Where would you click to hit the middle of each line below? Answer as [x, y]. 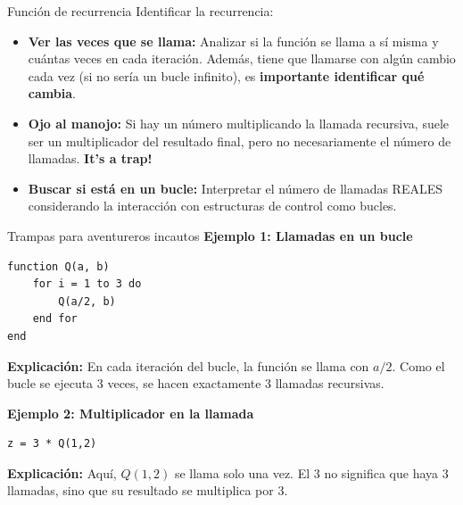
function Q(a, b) [58, 266]
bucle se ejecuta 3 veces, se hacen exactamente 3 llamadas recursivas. [196, 383]
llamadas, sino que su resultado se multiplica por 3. [148, 490]
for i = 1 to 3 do [87, 284]
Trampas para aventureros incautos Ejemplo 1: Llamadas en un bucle [210, 235]
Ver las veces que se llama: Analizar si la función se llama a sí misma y [233, 41]
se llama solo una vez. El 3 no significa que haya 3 [311, 472]
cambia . [52, 93]
